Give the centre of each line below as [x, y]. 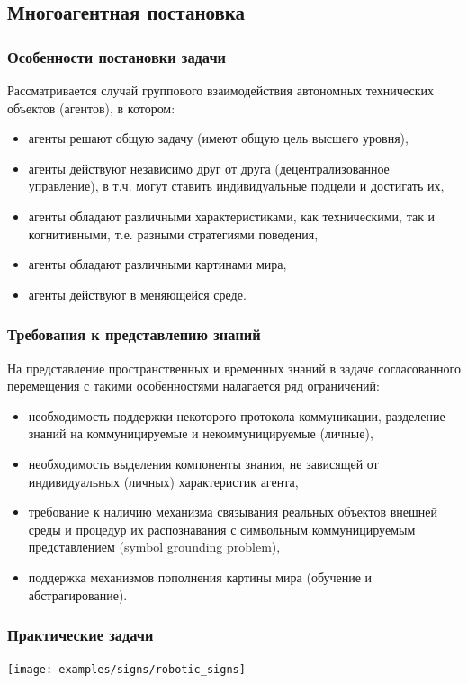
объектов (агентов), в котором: [91, 108]
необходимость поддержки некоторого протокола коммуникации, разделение [237, 415]
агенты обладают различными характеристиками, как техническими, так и [232, 216]
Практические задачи [81, 635]
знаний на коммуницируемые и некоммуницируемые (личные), [201, 433]
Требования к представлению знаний [134, 334]
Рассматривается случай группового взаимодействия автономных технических [220, 90]
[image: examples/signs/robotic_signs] [126, 670]
